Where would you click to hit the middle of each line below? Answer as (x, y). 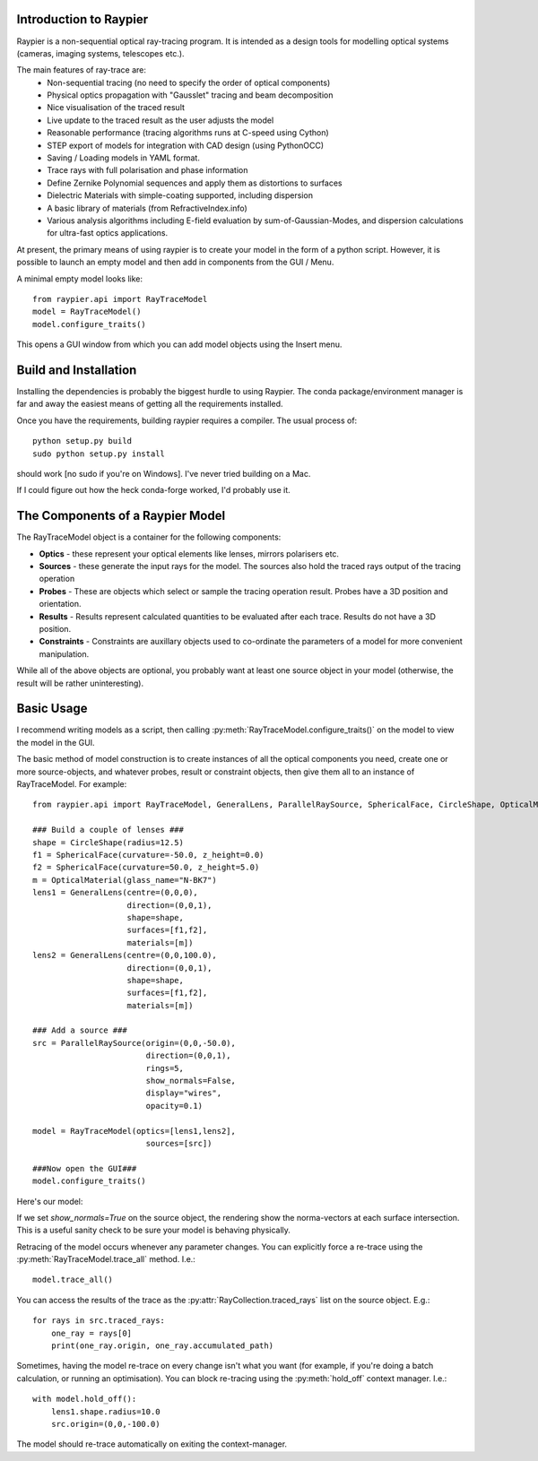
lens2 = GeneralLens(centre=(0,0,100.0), (125, 955)
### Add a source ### (80, 1030)
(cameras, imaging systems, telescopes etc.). (100, 53)
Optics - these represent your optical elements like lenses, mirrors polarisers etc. (189, 553)
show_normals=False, (191, 1081)
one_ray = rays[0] (91, 1333)
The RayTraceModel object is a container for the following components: (149, 537)
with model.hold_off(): (85, 1399)
